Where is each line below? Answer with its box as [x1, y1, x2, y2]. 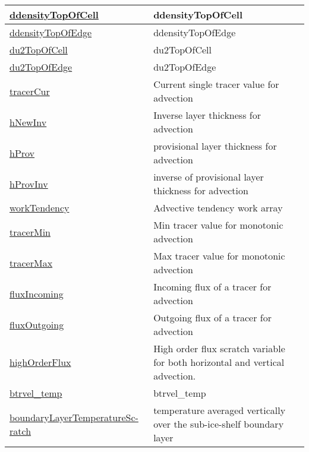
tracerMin [10, 225, 51, 239]
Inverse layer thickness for [153, 108, 261, 122]
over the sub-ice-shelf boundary [153, 417, 284, 431]
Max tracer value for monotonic [153, 249, 285, 263]
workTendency [10, 201, 70, 214]
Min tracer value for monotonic [153, 218, 283, 232]
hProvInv [10, 176, 48, 191]
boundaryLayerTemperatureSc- [10, 410, 138, 424]
